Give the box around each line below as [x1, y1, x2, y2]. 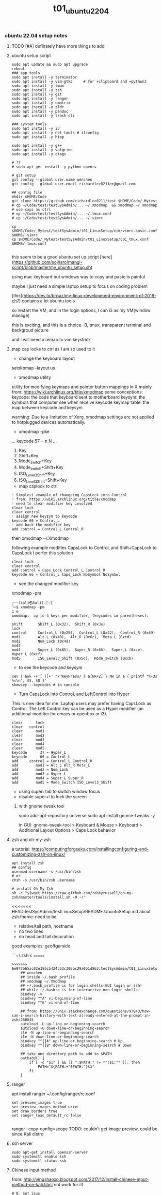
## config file [11, 190, 43, 195]
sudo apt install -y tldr [11, 105, 64, 110]
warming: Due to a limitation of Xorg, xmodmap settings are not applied [11, 414, 154, 420]
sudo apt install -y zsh [11, 88, 62, 93]
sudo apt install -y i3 [11, 126, 60, 131]
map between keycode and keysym [11, 405, 83, 411]
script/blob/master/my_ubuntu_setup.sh [11, 264, 91, 271]
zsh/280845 [11, 1018, 34, 1022]
